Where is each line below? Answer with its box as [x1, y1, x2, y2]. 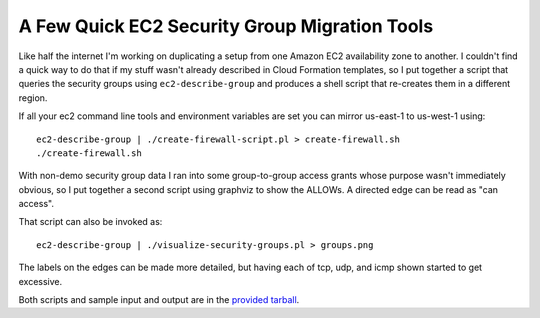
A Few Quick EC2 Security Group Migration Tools [18, 15, 434, 37]
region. [18, 91, 48, 104]
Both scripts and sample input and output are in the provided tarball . [18, 294, 300, 306]
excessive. [18, 275, 63, 287]
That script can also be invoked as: [18, 216, 163, 228]
